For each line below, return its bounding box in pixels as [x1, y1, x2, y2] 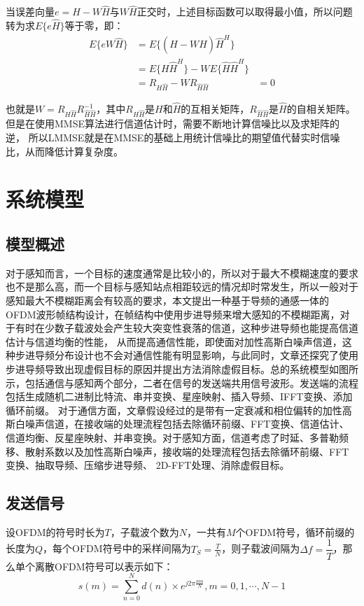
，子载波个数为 [110, 524, 179, 539]
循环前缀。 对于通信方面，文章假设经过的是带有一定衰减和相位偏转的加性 [6, 402, 342, 417]
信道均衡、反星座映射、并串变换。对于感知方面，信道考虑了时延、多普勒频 [6, 430, 349, 444]
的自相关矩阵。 [286, 101, 356, 116]
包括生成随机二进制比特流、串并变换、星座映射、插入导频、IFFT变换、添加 [6, 389, 353, 404]
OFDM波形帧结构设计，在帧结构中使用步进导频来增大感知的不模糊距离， [6, 306, 340, 321]
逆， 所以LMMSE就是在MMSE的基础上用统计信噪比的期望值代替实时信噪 [6, 130, 340, 145]
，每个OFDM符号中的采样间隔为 [43, 541, 191, 556]
